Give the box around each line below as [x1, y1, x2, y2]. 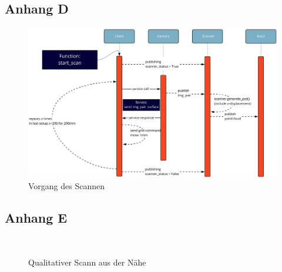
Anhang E [5, 209, 68, 227]
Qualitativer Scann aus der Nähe [28, 256, 146, 268]
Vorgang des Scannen [28, 180, 105, 192]
